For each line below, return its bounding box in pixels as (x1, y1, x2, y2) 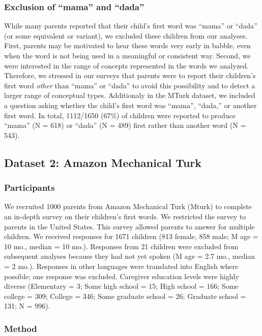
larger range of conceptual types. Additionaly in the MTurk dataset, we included (4, 90, 255, 100)
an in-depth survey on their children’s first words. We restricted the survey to (4, 211, 246, 221)
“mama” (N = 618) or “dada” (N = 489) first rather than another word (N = (4, 120, 246, 130)
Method (4, 322, 37, 334)
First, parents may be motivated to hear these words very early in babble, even (4, 40, 251, 51)
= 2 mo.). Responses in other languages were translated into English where (4, 260, 239, 271)
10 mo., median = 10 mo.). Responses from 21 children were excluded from (4, 241, 239, 251)
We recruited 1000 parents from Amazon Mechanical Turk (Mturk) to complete (4, 201, 252, 212)
